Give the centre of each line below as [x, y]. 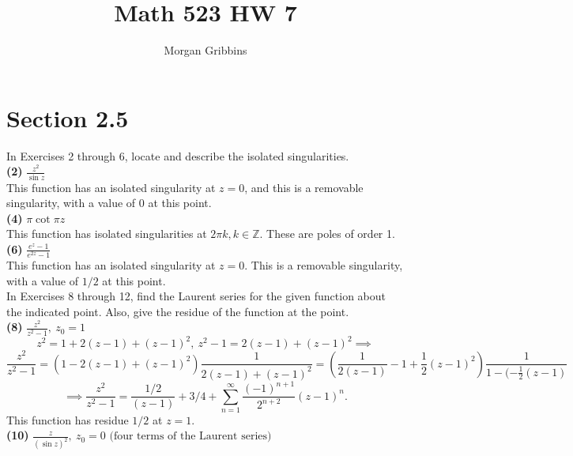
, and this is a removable [304, 187]
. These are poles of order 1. [327, 234]
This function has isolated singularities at [107, 234]
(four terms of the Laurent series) [190, 437]
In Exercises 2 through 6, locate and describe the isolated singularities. [178, 155]
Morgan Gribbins [205, 50]
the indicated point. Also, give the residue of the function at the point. [178, 311]
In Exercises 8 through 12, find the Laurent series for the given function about [196, 296]
